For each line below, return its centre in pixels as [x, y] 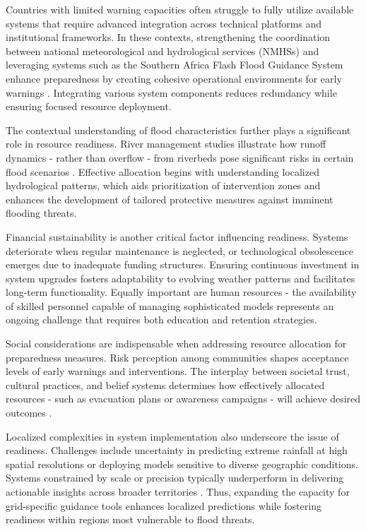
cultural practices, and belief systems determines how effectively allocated [165, 384]
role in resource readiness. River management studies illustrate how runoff [166, 144]
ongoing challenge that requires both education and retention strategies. [161, 320]
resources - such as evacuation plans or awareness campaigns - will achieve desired [183, 399]
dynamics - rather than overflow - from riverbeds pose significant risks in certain [180, 157]
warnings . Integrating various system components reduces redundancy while [171, 92]
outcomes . [29, 413]
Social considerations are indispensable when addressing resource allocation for [176, 344]
